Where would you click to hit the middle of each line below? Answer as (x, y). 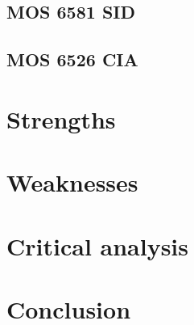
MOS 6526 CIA (72, 59)
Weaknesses (72, 182)
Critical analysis (98, 245)
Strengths (61, 118)
